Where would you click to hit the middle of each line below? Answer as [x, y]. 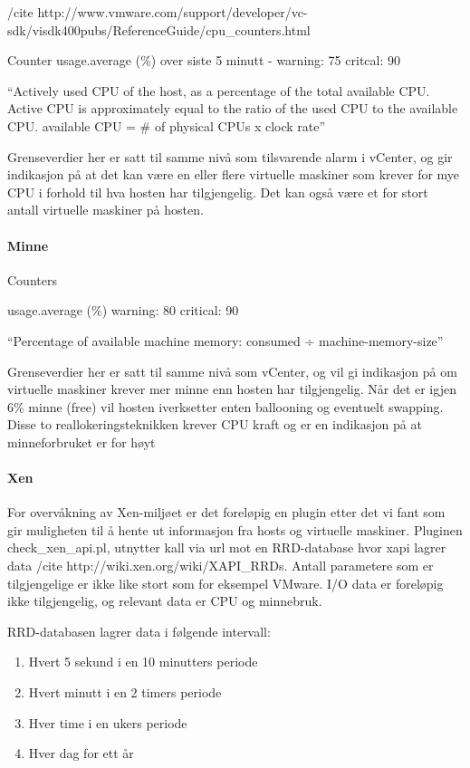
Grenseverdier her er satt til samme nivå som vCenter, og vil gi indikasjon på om [232, 371]
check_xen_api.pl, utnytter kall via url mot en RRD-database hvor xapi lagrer [227, 547]
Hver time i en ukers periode [108, 722]
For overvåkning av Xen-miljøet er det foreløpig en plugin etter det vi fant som [226, 512]
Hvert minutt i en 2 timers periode [125, 692]
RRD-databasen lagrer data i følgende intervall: [139, 631]
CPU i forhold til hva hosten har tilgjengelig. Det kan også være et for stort [218, 192]
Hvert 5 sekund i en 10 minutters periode [143, 662]
